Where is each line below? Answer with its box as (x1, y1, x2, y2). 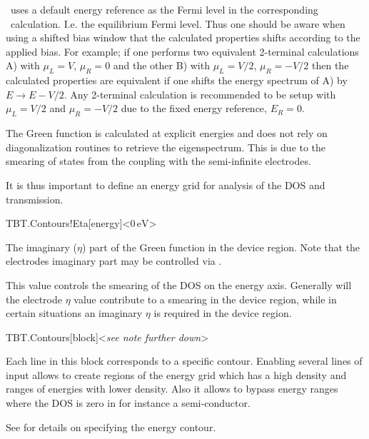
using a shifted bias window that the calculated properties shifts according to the (6, 30, 360, 45)
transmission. (6, 191, 64, 206)
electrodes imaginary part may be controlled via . (6, 253, 222, 268)
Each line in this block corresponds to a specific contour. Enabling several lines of (6, 353, 363, 368)
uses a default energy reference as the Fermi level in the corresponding (10, 2, 318, 16)
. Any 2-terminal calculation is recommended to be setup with (64, 86, 336, 101)
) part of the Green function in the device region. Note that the (81, 239, 360, 254)
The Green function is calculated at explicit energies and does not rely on (6, 126, 328, 141)
